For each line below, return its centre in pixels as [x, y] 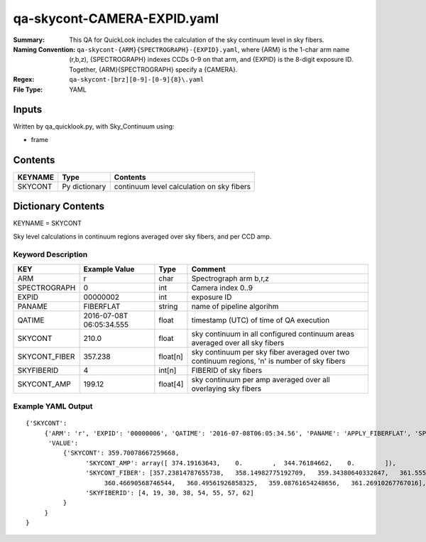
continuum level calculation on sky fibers [182, 186]
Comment [208, 269]
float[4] [171, 384]
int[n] [168, 370]
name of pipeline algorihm [235, 306]
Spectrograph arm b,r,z [230, 278]
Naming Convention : [44, 49]
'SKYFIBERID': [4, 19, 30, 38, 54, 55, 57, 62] [170, 493]
